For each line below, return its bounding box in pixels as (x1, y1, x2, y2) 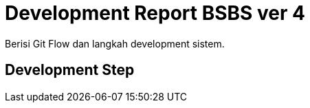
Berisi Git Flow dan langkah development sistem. (5, 37, 225, 50)
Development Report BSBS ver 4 (5, 1, 305, 25)
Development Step (5, 61, 135, 79)
